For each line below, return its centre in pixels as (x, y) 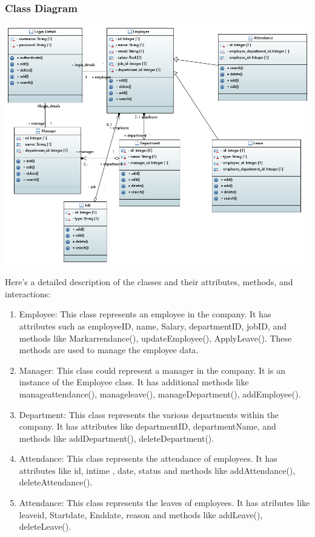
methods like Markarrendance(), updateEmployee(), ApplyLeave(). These (155, 338)
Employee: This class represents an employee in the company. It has (145, 314)
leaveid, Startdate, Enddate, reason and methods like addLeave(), (141, 514)
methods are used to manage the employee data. (109, 350)
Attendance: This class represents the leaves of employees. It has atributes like (164, 503)
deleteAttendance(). (56, 482)
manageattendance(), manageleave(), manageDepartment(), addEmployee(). (160, 393)
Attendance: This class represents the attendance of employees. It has (148, 458)
